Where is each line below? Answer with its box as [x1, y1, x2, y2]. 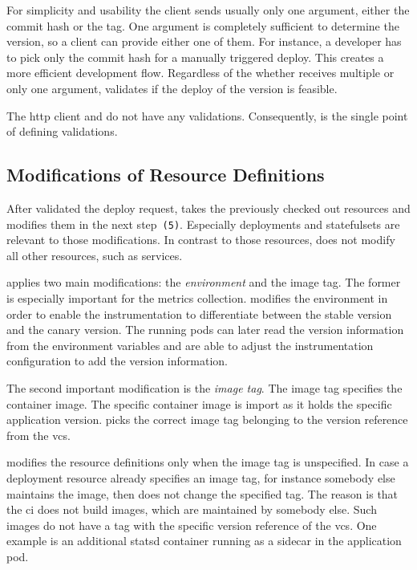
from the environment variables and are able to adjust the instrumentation [6, 336, 374, 353]
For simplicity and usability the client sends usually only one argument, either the [6, 2, 410, 18]
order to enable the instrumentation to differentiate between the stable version [6, 305, 392, 322]
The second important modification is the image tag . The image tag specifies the [6, 379, 403, 396]
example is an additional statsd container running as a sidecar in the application [6, 532, 402, 549]
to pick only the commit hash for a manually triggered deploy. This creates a [6, 48, 384, 65]
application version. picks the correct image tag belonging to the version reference [6, 411, 408, 428]
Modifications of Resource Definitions [6, 162, 325, 187]
